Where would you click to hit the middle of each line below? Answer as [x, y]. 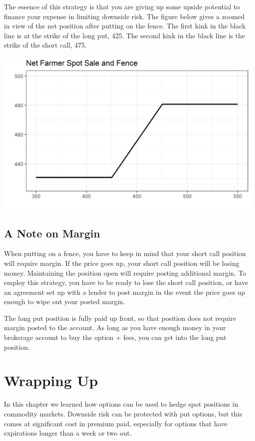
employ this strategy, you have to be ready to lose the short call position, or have [126, 282]
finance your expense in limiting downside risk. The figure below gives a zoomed [124, 16]
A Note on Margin [52, 233]
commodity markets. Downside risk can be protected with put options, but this [123, 413]
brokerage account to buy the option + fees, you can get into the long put [115, 337]
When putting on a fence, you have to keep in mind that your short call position [125, 253]
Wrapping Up [51, 380]
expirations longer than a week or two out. [68, 433]
